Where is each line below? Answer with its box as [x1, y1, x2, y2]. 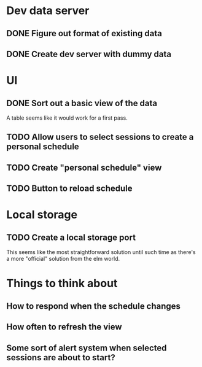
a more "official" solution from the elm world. [6, 255, 120, 263]
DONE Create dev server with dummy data [6, 48, 172, 59]
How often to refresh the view [6, 322, 122, 332]
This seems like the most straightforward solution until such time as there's [6, 249, 196, 256]
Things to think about [6, 277, 118, 290]
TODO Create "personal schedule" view [6, 162, 162, 172]
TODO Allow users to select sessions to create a [6, 132, 194, 142]
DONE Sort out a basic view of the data [6, 98, 158, 108]
